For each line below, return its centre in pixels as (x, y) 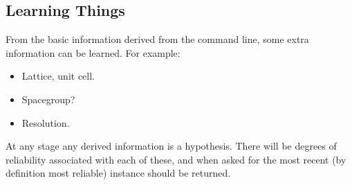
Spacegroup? (48, 99)
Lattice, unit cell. (58, 76)
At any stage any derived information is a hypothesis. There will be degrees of (171, 146)
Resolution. (46, 122)
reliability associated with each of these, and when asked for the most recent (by (176, 159)
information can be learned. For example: (93, 52)
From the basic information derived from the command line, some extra (157, 39)
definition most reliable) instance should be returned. (118, 173)
